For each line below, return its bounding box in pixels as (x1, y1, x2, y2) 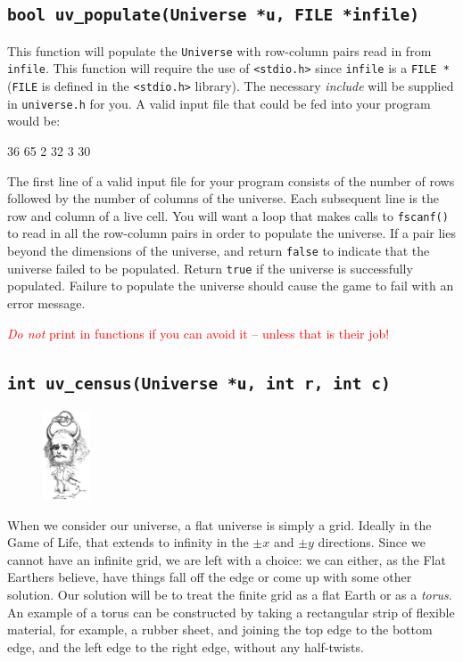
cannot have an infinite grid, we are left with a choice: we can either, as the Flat (7, 550, 446, 568)
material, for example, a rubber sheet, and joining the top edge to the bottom (7, 620, 433, 639)
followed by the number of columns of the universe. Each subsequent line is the (7, 189, 440, 208)
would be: (7, 111, 61, 130)
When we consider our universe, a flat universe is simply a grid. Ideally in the (7, 515, 432, 534)
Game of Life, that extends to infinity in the (7, 533, 249, 552)
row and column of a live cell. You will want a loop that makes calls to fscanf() (7, 206, 449, 225)
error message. (7, 293, 86, 312)
